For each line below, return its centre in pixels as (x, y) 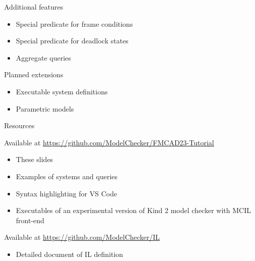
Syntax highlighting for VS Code (67, 193)
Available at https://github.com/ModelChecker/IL (82, 237)
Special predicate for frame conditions (74, 23)
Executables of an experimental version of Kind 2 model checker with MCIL (133, 210)
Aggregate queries (43, 57)
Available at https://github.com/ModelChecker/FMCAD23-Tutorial (109, 142)
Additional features (34, 7)
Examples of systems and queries (67, 176)
